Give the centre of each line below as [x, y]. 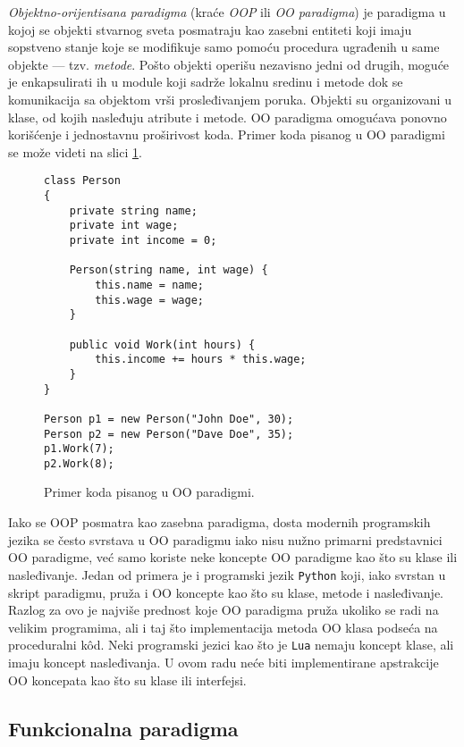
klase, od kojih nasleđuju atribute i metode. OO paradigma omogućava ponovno [228, 117]
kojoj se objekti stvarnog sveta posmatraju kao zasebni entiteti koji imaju [210, 29]
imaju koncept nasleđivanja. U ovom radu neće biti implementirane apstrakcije [224, 662]
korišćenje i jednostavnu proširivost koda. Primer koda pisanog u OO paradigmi [227, 134]
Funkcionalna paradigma [123, 728]
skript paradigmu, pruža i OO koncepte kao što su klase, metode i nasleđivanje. [226, 592]
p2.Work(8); [79, 463]
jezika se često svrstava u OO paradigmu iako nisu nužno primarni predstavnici [225, 539]
